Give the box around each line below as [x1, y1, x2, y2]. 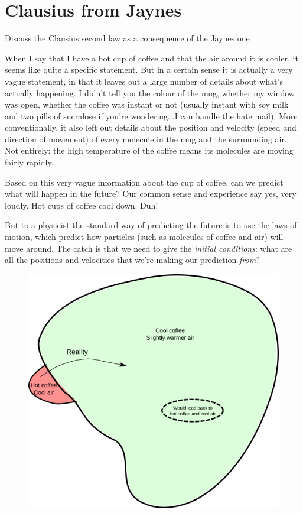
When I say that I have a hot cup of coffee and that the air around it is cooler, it [5, 51, 298, 64]
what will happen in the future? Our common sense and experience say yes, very [5, 187, 297, 200]
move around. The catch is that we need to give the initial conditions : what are [5, 242, 292, 254]
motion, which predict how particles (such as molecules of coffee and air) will [5, 230, 284, 243]
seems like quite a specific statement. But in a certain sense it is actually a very [5, 63, 293, 76]
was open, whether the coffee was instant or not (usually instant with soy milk [5, 98, 289, 111]
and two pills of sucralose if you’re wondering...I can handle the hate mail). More [5, 109, 298, 122]
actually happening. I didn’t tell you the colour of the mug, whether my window [5, 86, 295, 99]
